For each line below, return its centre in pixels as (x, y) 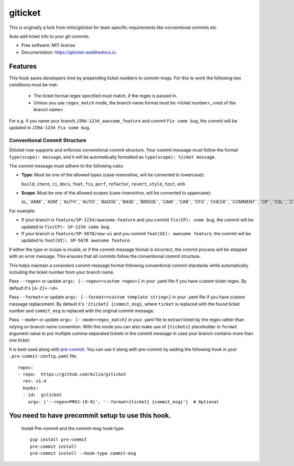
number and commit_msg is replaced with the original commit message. (82, 311)
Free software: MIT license (48, 45)
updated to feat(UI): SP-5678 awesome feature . (76, 241)
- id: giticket (42, 395)
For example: (22, 211)
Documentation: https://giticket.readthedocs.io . (69, 52)
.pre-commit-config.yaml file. (43, 356)
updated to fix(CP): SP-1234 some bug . (66, 227)
